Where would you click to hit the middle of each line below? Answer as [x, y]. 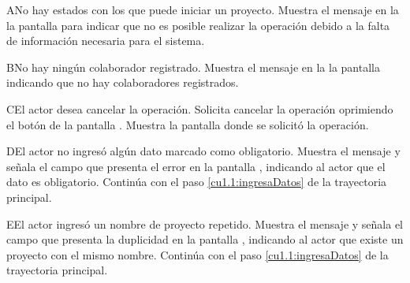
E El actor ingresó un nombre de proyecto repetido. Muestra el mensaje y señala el [205, 223]
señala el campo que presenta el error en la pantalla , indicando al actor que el [196, 166]
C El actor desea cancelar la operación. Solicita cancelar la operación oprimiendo [200, 108]
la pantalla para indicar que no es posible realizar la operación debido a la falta [198, 25]
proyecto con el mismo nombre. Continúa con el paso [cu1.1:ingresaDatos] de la [198, 254]
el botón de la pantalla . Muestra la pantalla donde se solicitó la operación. [188, 124]
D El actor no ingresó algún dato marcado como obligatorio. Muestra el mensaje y [203, 151]
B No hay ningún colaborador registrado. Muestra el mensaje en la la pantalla [193, 67]
